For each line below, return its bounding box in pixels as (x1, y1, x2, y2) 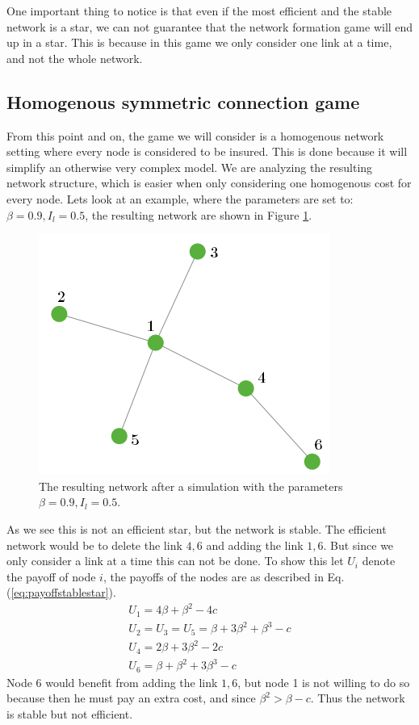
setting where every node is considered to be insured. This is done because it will (6, 143, 408, 160)
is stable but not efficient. (6, 706, 133, 723)
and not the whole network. (6, 49, 143, 66)
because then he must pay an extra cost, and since (6, 689, 256, 706)
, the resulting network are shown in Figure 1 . (85, 206, 312, 223)
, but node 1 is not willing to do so (237, 673, 410, 690)
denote (362, 552, 396, 569)
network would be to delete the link (6, 536, 182, 553)
